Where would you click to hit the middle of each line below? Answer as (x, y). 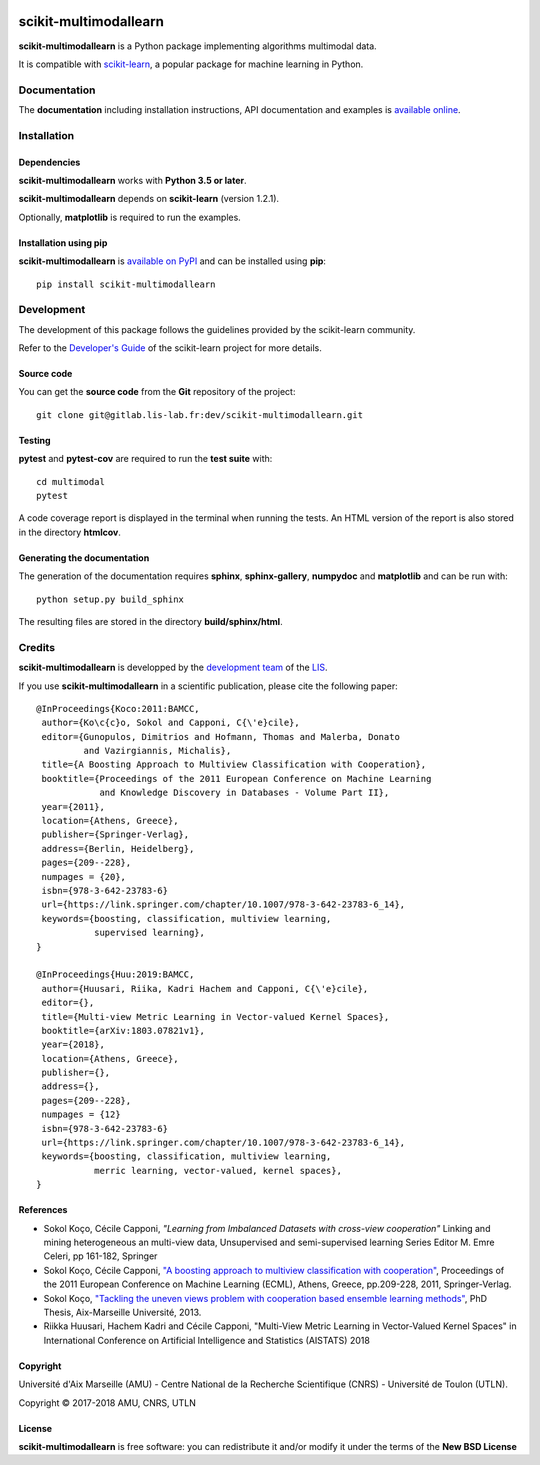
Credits (36, 647)
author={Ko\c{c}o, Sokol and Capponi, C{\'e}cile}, (170, 723)
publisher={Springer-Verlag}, (115, 834)
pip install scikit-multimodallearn (126, 284)
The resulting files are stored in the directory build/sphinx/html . (151, 621)
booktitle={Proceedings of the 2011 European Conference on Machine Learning (236, 778)
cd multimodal (70, 481)
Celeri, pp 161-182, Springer (100, 1256)
